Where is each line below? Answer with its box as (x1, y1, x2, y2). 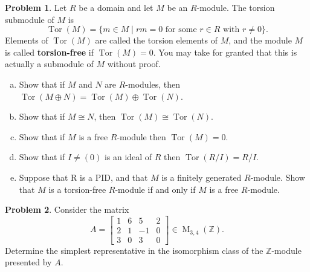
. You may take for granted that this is (153, 45, 297, 58)
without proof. (107, 57, 161, 70)
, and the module (228, 34, 292, 47)
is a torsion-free (48, 183, 106, 195)
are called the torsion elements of (95, 34, 218, 47)
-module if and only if (115, 183, 196, 195)
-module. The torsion (196, 1, 275, 13)
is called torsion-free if (5, 45, 94, 58)
